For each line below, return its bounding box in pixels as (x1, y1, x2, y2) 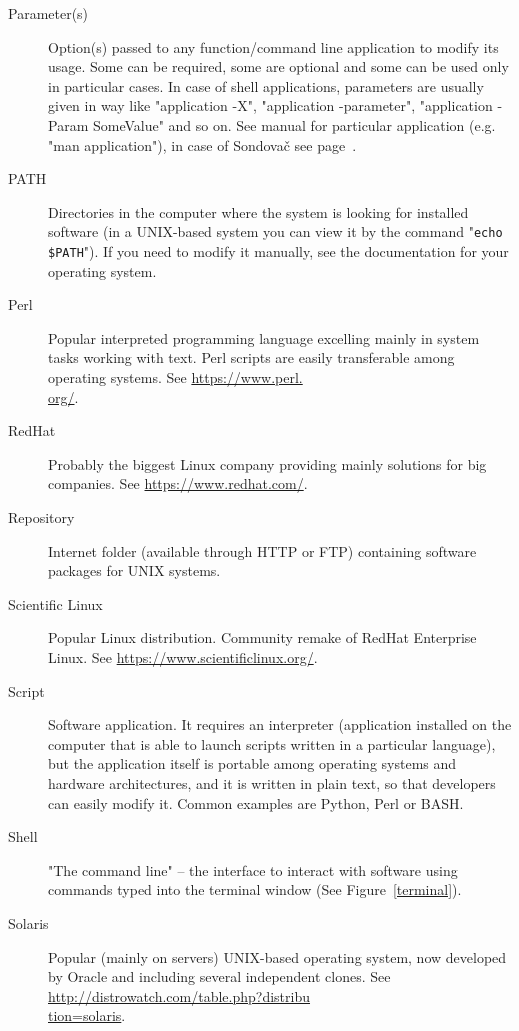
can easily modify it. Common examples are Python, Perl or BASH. (48, 792, 464, 813)
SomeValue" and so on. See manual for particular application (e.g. (92, 114, 496, 135)
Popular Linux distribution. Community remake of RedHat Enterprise (48, 627, 477, 648)
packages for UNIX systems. (48, 560, 221, 581)
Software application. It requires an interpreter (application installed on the (48, 714, 512, 735)
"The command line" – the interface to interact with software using (48, 859, 458, 880)
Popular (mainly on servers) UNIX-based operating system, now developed (48, 946, 507, 967)
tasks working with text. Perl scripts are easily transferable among (48, 347, 455, 368)
